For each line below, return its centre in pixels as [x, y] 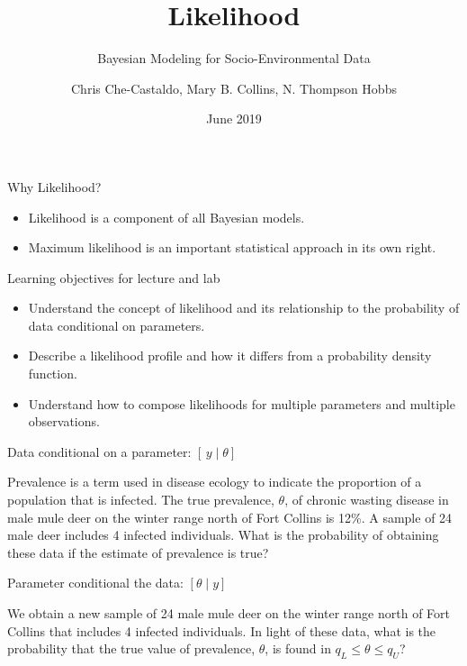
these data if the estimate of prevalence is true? [138, 552]
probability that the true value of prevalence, [131, 648]
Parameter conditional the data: [95, 583]
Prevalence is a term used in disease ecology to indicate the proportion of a [215, 482]
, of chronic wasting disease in [367, 500]
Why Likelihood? [54, 186]
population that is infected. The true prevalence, [141, 500]
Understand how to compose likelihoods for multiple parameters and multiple [242, 403]
